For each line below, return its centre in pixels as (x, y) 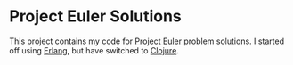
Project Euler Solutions (96, 16)
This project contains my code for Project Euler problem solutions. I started (147, 41)
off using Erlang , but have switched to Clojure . (94, 50)
